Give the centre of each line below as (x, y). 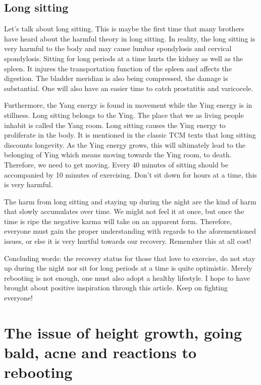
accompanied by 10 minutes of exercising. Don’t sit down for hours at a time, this (130, 174)
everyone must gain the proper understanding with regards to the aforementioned (130, 231)
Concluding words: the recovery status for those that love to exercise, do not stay (130, 258)
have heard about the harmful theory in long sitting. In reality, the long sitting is (130, 38)
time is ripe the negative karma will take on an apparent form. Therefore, (118, 221)
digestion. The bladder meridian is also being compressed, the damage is (116, 78)
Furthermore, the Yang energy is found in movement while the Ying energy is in (128, 105)
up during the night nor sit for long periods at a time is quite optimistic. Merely (128, 268)
